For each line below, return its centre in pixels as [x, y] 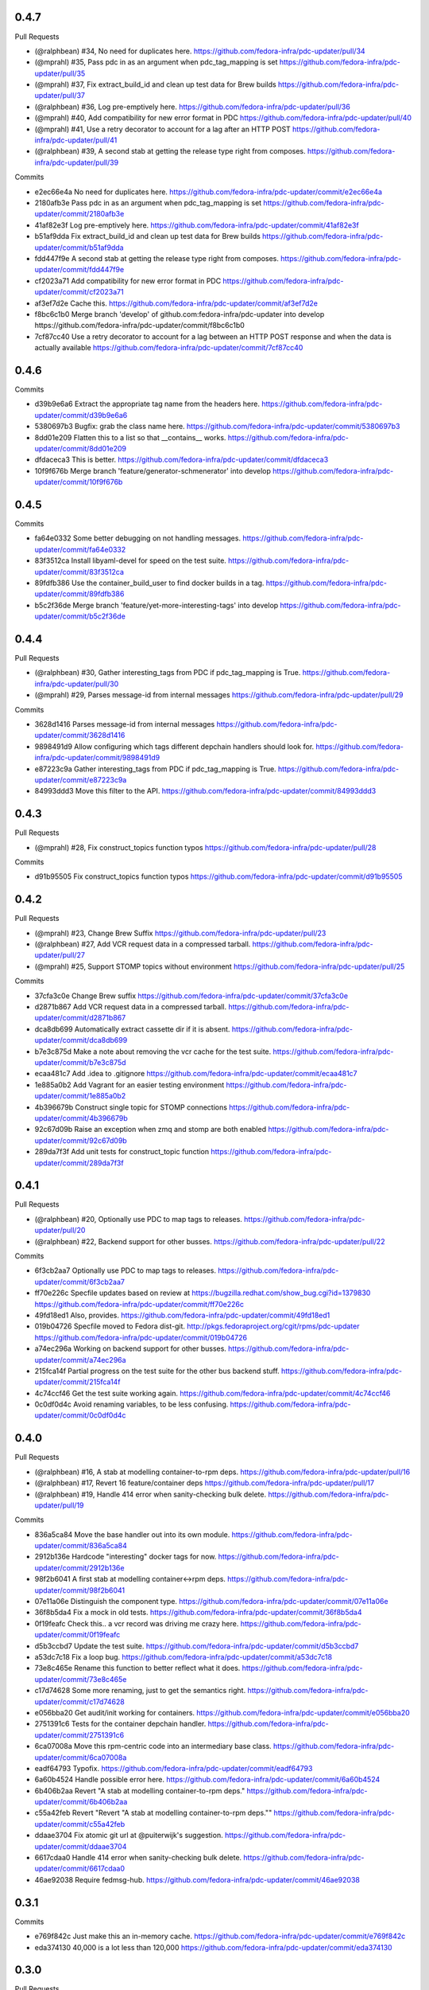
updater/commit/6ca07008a [81, 1757]
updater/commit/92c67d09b [81, 1140]
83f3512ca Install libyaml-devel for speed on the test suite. [130, 560]
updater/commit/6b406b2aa [81, 1802]
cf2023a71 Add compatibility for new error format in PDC [128, 281]
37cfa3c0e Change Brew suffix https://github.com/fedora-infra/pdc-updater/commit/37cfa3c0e [191, 996]
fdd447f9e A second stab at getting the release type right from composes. [157, 258]
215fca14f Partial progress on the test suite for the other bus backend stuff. [157, 1371]
